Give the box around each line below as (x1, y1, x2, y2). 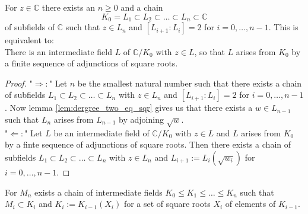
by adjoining (119, 113, 164, 126)
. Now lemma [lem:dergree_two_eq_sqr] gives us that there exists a (5, 101, 253, 114)
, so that (194, 45, 225, 58)
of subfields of (5, 21, 55, 33)
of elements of (225, 197, 276, 210)
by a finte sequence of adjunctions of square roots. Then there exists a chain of (5, 138, 291, 151)
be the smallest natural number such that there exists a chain (77, 76, 302, 89)
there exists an (42, 1, 95, 13)
